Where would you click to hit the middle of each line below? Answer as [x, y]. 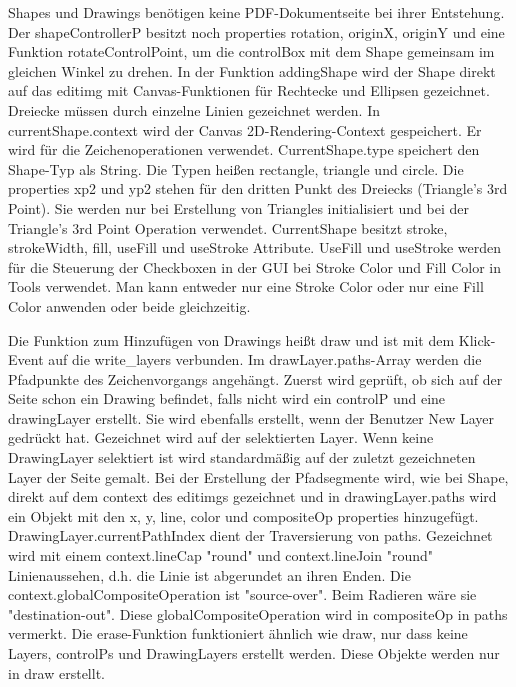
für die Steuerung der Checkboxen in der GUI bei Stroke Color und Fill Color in [254, 266]
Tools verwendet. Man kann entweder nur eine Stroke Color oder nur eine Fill [246, 286]
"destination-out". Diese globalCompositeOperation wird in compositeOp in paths [258, 613]
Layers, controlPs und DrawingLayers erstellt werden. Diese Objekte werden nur [254, 653]
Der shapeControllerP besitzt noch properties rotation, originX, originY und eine [256, 31]
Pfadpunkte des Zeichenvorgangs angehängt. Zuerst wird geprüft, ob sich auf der [255, 378]
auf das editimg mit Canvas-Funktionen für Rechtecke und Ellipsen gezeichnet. [249, 90]
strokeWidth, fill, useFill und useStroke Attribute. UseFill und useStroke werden [254, 247]
